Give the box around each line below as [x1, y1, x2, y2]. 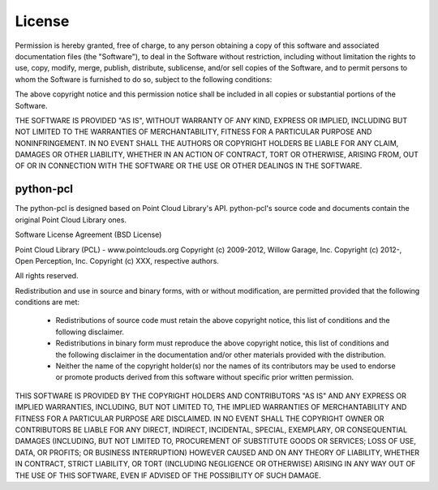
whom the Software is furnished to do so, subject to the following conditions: [15, 74, 273, 84]
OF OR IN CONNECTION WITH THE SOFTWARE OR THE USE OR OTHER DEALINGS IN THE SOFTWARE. [15, 161, 363, 170]
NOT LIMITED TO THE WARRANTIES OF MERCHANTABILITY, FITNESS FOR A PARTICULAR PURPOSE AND [15, 127, 372, 137]
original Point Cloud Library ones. [15, 215, 127, 225]
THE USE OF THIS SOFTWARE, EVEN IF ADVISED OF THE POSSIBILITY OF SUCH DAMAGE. [15, 471, 322, 480]
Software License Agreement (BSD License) [15, 230, 162, 239]
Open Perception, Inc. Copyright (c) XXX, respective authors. [15, 256, 219, 265]
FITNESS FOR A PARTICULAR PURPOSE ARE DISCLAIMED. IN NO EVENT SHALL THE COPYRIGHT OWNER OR [15, 414, 384, 423]
